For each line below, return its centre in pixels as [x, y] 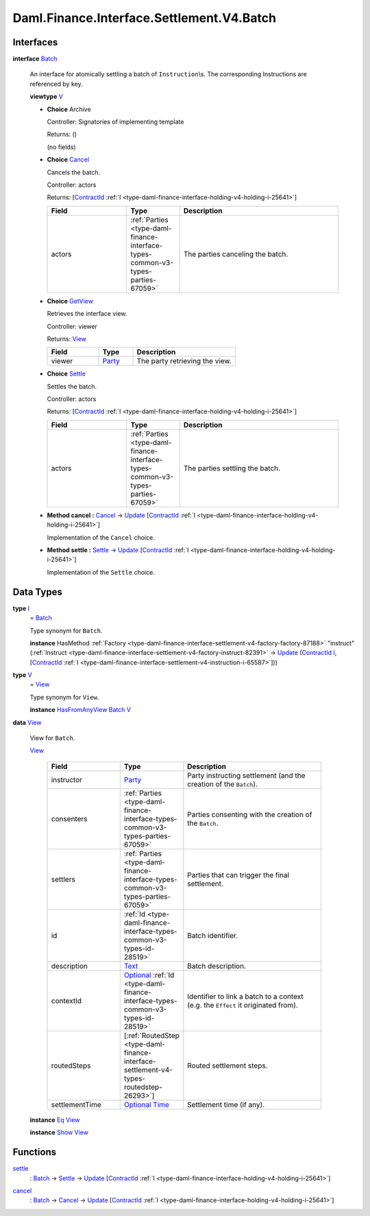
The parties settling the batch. [232, 468]
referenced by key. [56, 84]
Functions [35, 1152]
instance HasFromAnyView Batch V [81, 710]
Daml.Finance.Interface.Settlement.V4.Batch [145, 18]
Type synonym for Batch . [66, 630]
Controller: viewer [72, 326]
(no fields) [61, 147]
